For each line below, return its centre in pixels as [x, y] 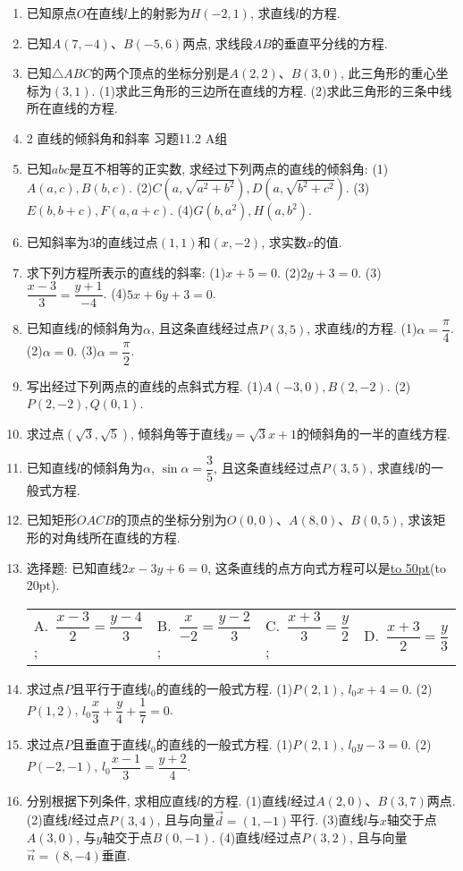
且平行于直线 [109, 688]
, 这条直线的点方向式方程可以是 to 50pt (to [327, 567]
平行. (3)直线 [327, 820]
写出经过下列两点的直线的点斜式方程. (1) [145, 385]
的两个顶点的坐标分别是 [160, 73]
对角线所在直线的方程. [116, 537]
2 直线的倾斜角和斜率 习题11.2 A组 [127, 137]
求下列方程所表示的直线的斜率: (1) [126, 272]
